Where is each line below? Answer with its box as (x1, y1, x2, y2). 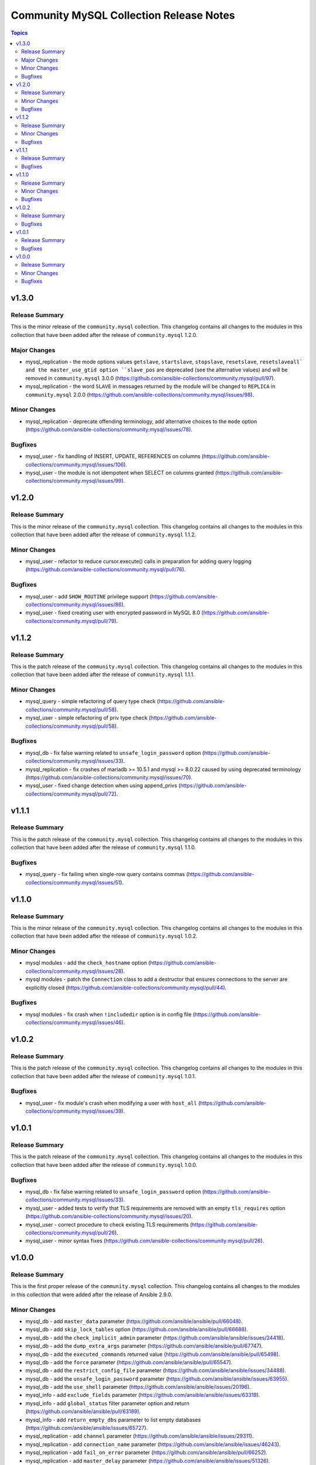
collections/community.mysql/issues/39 (25, 1108, 122, 1115)
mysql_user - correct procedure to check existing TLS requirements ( (25, 1221, 193, 1228)
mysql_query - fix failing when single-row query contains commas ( (25, 871, 188, 878)
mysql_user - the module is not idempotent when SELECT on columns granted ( (25, 469, 218, 476)
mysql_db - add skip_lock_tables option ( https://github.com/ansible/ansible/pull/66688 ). (25, 1326, 248, 1333)
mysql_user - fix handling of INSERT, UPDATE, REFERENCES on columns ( (25, 453, 204, 460)
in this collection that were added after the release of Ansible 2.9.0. (11, 1291, 173, 1298)
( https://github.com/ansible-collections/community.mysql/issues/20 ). (25, 1213, 193, 1220)
